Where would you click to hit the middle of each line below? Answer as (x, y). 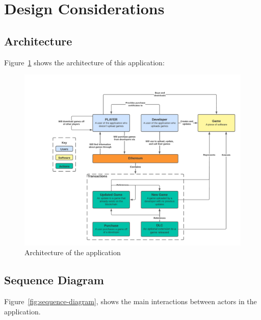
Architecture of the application (73, 252)
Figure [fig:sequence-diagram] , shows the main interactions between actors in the (130, 301)
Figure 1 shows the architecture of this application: (84, 62)
